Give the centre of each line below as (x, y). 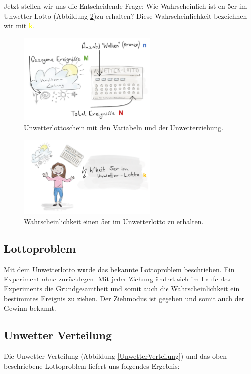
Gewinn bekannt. (30, 308)
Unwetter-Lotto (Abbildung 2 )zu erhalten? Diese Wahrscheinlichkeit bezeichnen (125, 16)
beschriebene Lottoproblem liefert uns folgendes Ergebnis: (92, 365)
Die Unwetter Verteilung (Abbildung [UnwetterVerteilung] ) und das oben (116, 355)
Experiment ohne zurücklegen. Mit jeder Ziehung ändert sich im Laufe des (117, 279)
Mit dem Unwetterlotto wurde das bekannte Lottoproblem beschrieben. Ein (119, 269)
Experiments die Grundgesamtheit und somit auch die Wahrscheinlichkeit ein (122, 288)
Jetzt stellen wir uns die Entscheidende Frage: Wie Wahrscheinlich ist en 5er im (125, 6)
